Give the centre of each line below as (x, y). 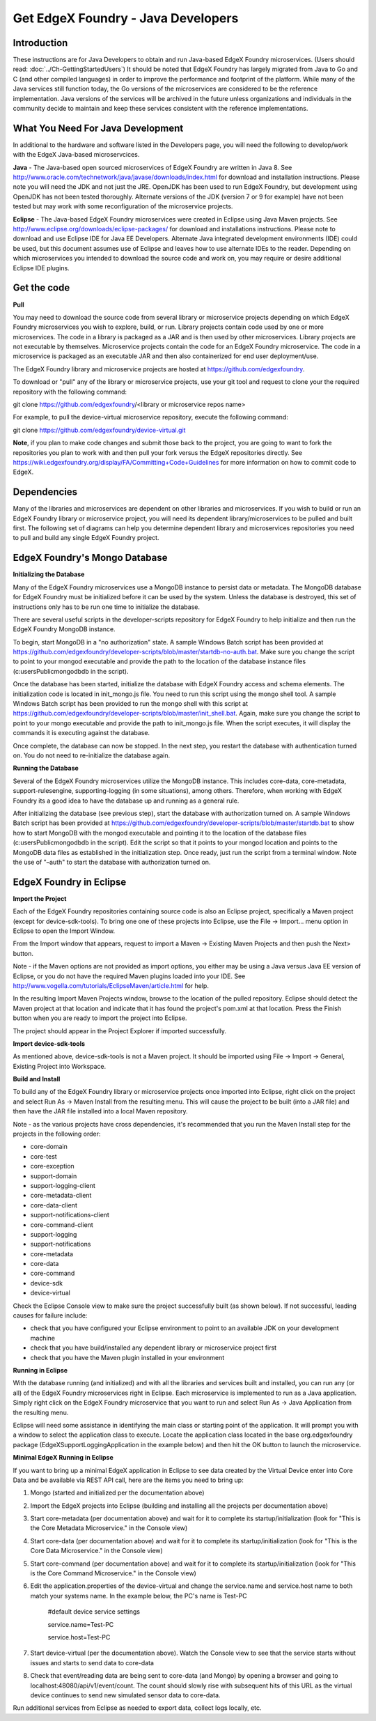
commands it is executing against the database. (81, 733)
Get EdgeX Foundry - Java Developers (126, 18)
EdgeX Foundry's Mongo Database (90, 558)
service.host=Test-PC (79, 1637)
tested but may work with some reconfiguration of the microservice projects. (123, 206)
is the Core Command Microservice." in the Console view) (113, 1573)
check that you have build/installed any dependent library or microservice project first (154, 1348)
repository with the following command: (70, 392)
